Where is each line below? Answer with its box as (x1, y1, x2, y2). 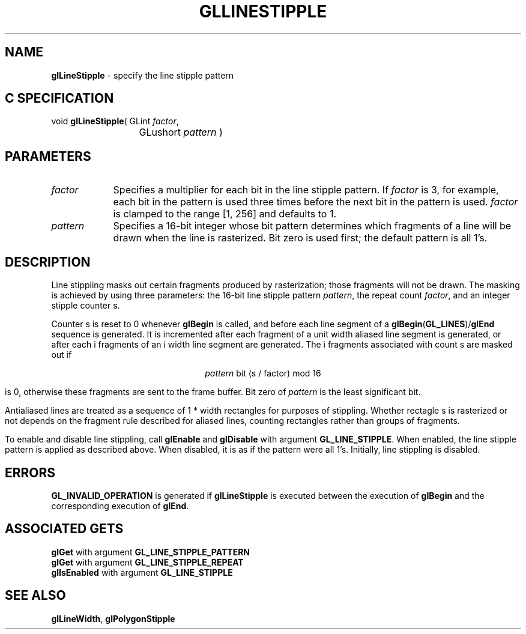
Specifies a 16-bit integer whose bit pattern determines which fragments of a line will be (113, 220, 512, 232)
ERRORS (5, 465, 56, 480)
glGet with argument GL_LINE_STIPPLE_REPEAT (51, 557, 244, 567)
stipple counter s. (51, 300, 120, 311)
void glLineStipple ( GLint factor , (51, 116, 179, 127)
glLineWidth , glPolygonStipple (51, 613, 175, 624)
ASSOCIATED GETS (5, 521, 124, 537)
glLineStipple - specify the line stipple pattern (51, 70, 234, 80)
